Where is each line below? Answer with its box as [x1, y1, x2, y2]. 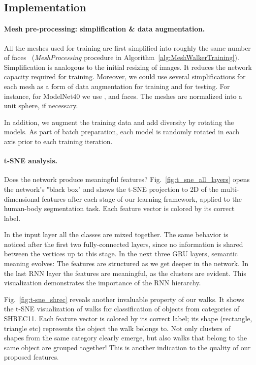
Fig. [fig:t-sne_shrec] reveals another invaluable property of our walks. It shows [4, 294, 244, 304]
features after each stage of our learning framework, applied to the [42, 193, 242, 204]
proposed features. [4, 352, 59, 362]
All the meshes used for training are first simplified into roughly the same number [4, 42, 251, 53]
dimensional [4, 193, 40, 204]
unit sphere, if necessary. [4, 100, 78, 111]
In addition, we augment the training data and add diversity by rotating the [4, 117, 234, 127]
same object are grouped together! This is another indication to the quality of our [4, 342, 251, 352]
